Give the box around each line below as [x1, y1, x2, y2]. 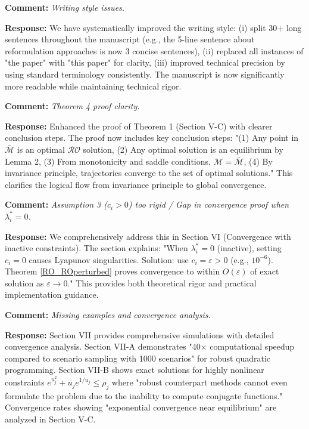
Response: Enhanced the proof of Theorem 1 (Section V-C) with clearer [5, 119, 273, 132]
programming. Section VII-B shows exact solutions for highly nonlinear [5, 363, 264, 376]
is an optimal [17, 143, 65, 155]
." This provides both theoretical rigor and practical [67, 276, 257, 289]
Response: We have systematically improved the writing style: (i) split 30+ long [5, 21, 302, 33]
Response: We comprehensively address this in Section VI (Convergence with [5, 230, 291, 242]
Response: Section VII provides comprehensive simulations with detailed [5, 328, 274, 341]
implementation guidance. [5, 288, 99, 301]
